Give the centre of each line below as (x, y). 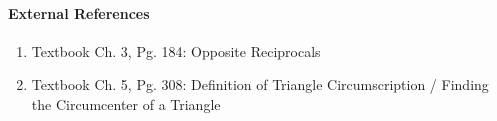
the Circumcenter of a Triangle (126, 103)
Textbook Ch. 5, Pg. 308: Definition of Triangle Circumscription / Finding (260, 84)
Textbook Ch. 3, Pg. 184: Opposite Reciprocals (176, 50)
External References (79, 12)
